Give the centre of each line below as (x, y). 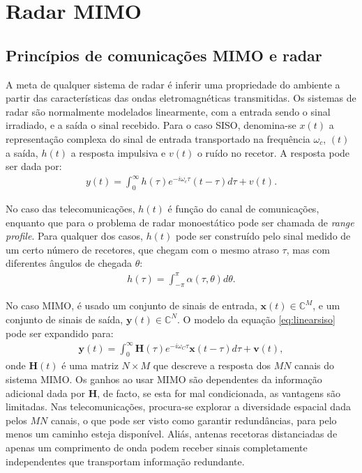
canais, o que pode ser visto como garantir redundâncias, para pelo (194, 420)
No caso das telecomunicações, (70, 209)
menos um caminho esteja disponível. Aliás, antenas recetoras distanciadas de (172, 434)
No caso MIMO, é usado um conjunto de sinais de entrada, (131, 305)
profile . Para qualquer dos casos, (74, 236)
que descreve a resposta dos (212, 365)
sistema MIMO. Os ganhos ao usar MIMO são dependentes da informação (164, 379)
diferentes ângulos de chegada (69, 263)
